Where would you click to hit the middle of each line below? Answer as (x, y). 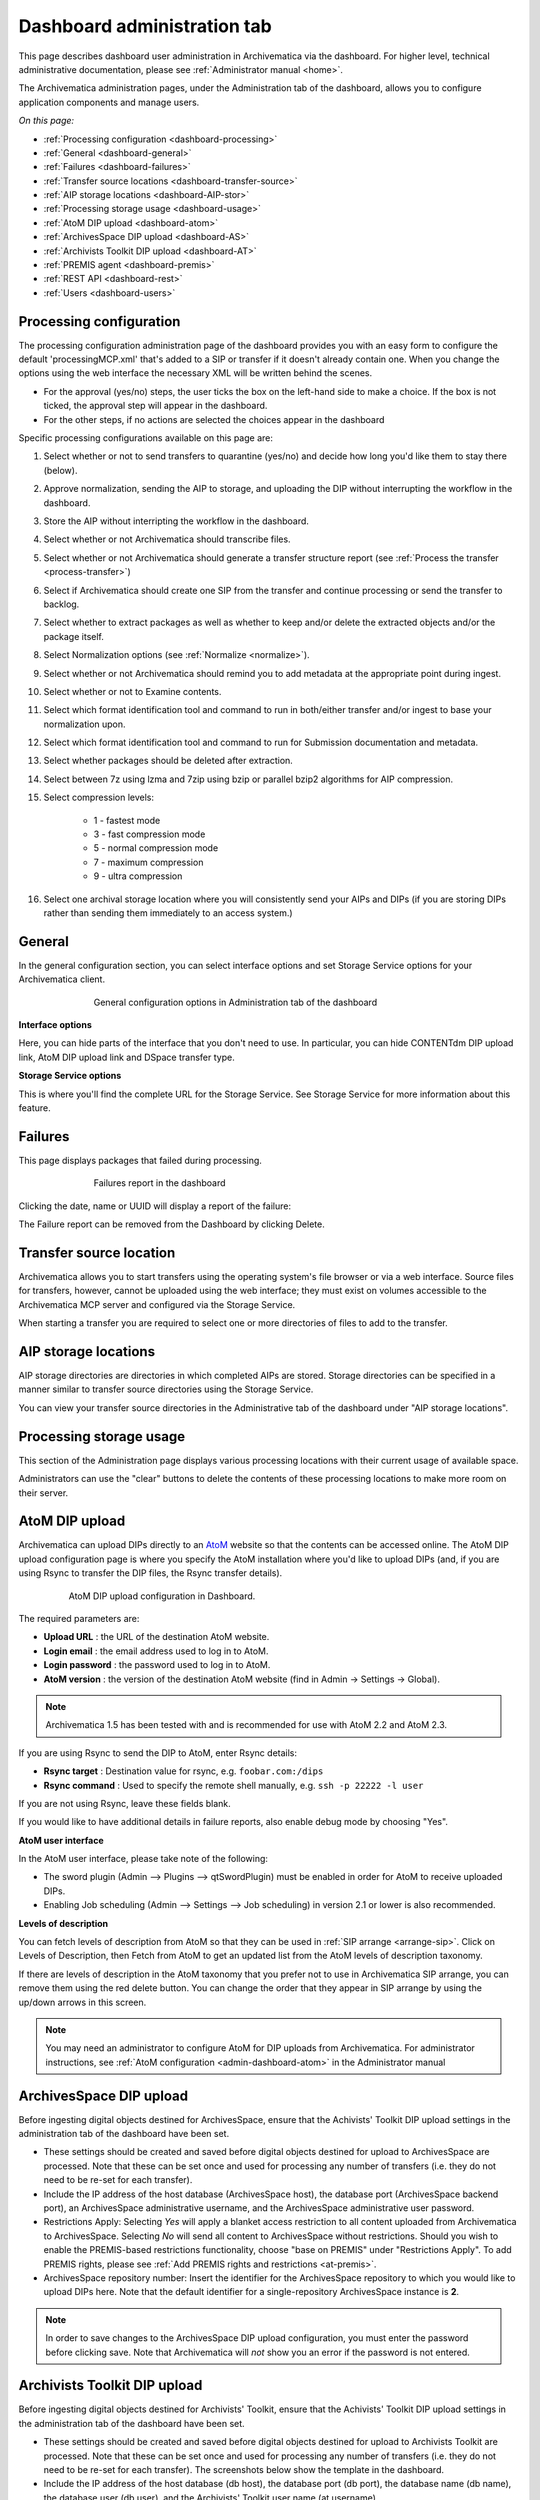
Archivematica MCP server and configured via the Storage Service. (157, 1304)
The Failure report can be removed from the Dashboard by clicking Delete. (171, 1224)
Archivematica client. (61, 979)
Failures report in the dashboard (159, 1183)
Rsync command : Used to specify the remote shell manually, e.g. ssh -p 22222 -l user (233, 1785)
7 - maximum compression (148, 862)
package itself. (73, 636)
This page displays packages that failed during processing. (140, 1160)
